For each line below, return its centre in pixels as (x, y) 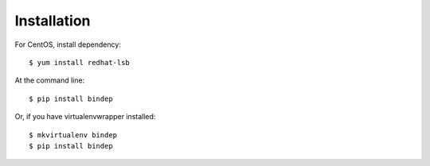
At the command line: (50, 80)
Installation (53, 21)
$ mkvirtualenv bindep (73, 135)
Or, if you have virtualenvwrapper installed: (85, 117)
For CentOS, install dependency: (68, 44)
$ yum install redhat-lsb (80, 62)
